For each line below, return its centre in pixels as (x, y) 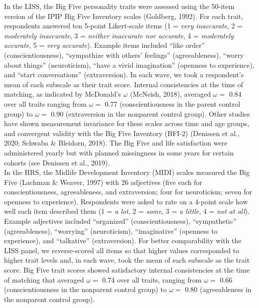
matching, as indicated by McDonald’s (63, 94)
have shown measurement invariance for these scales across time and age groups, (127, 123)
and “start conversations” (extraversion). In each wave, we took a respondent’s (124, 75)
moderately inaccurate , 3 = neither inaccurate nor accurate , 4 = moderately (119, 35)
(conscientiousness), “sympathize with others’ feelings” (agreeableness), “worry (124, 55)
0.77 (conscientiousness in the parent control (173, 103)
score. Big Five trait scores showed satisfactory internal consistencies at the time (127, 270)
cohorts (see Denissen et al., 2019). (57, 162)
